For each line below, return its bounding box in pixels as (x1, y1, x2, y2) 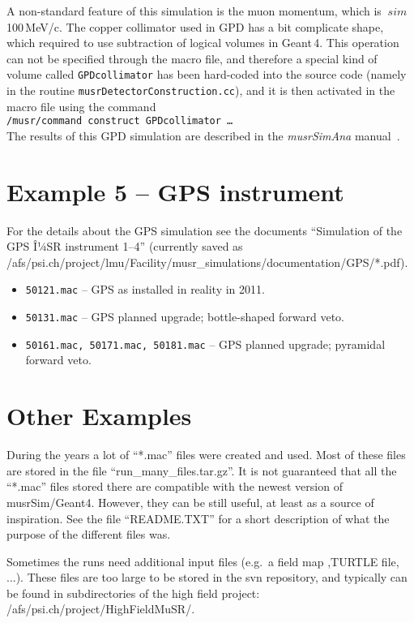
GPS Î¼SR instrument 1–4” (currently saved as (6, 238, 243, 255)
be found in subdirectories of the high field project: (6, 584, 260, 601)
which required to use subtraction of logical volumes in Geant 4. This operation (6, 34, 399, 51)
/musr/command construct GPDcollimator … (6, 115, 233, 127)
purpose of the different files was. (6, 526, 171, 543)
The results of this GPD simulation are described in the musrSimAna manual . (6, 127, 400, 144)
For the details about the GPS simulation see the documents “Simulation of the (6, 221, 403, 238)
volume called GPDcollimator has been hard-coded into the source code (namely (6, 66, 407, 83)
